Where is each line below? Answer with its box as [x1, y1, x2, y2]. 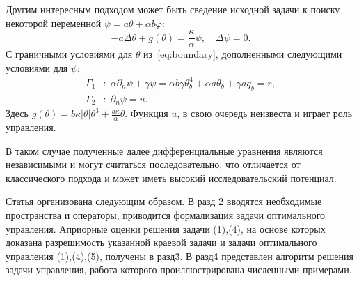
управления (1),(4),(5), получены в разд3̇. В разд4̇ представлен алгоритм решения [6, 248, 353, 263]
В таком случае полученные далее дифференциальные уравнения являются [6, 143, 323, 158]
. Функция [125, 106, 168, 121]
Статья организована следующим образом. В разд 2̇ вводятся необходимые [6, 194, 322, 208]
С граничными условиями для [6, 47, 133, 61]
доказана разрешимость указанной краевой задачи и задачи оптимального [6, 235, 317, 250]
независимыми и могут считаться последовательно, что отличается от [6, 157, 301, 172]
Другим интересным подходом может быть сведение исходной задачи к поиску [6, 2, 340, 16]
